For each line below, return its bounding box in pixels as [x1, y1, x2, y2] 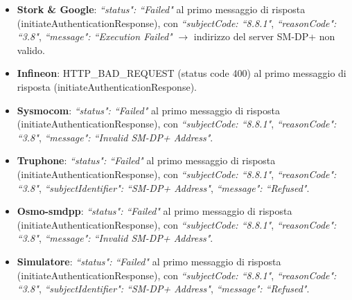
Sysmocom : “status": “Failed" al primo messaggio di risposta [17, 103, 280, 117]
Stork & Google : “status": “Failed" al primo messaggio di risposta [17, 2, 306, 16]
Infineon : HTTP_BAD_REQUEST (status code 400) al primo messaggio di [17, 66, 346, 80]
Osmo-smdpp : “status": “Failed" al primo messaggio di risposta [17, 204, 292, 218]
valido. [17, 42, 45, 57]
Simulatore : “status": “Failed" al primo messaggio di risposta [17, 254, 281, 268]
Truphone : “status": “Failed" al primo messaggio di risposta [17, 153, 276, 168]
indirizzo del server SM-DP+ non [193, 29, 335, 44]
